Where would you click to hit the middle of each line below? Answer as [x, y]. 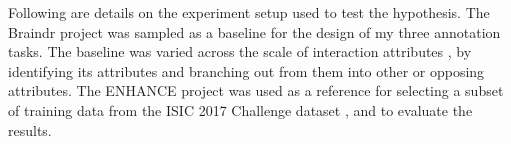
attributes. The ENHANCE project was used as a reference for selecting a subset [256, 90]
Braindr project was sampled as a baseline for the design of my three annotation [254, 31]
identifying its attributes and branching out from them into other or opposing [246, 70]
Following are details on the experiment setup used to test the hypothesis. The [249, 12]
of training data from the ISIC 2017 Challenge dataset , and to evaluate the [240, 109]
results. [30, 129]
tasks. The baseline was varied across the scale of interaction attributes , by [240, 51]
